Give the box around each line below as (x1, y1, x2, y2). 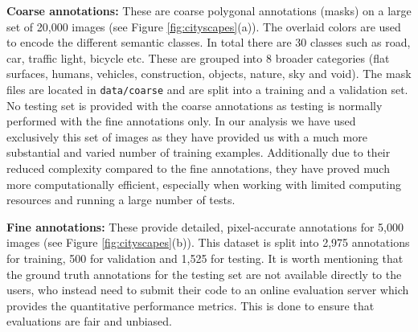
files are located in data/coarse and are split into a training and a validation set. (6, 80, 408, 97)
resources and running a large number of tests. (6, 191, 236, 208)
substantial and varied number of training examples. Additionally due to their (6, 144, 391, 161)
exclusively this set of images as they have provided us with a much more (6, 128, 367, 145)
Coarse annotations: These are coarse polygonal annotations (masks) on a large (6, 2, 412, 18)
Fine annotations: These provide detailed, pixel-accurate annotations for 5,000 (6, 218, 404, 235)
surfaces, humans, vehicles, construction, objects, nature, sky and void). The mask (6, 65, 412, 82)
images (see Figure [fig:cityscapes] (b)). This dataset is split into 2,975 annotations (6, 234, 410, 251)
